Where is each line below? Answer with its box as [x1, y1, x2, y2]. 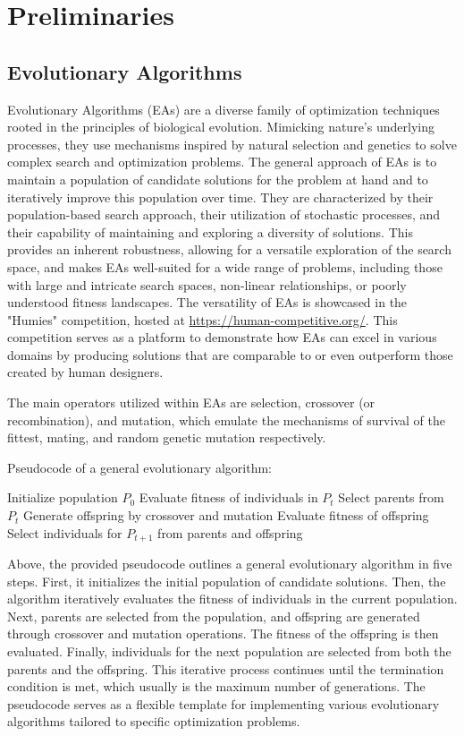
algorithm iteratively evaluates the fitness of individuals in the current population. [7, 589, 458, 608]
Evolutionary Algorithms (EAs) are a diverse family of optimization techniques [7, 99, 440, 118]
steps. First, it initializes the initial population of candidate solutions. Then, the [7, 571, 446, 590]
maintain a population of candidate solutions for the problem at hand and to [7, 169, 428, 188]
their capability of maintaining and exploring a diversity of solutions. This [7, 222, 413, 241]
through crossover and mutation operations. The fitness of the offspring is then [7, 624, 439, 643]
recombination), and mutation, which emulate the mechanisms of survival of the [7, 410, 445, 429]
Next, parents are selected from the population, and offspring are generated [7, 606, 420, 625]
